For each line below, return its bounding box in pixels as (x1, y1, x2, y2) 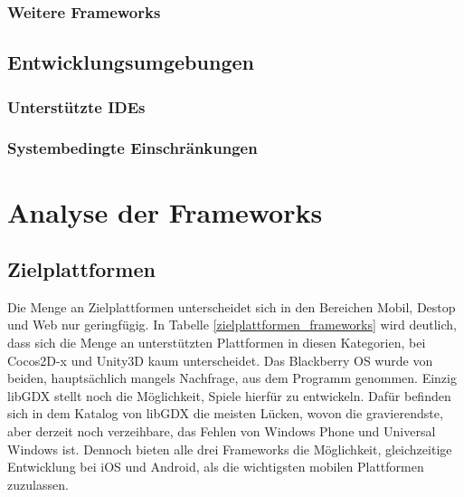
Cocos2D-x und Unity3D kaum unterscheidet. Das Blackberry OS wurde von (7, 350, 433, 369)
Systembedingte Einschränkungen (7, 137, 258, 159)
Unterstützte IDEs (7, 95, 146, 118)
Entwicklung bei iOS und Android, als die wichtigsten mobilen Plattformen (7, 457, 424, 476)
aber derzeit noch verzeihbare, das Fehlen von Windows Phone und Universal (7, 422, 436, 441)
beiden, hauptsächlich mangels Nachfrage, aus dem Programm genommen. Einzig (7, 368, 457, 387)
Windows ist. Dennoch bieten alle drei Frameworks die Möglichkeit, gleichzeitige (7, 439, 452, 458)
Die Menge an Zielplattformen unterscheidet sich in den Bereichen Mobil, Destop (7, 297, 456, 316)
